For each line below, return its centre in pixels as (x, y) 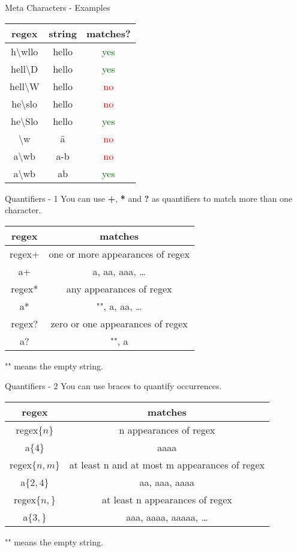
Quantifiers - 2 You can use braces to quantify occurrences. (113, 386)
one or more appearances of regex (119, 253)
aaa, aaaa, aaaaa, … (167, 517)
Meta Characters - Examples (58, 7)
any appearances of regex (119, 288)
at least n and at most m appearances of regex (167, 464)
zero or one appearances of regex (119, 323)
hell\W (25, 86)
